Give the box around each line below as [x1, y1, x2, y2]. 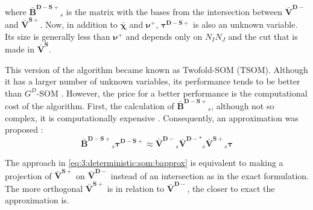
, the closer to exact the [187, 182, 275, 194]
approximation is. [5, 194, 69, 206]
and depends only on [125, 30, 203, 42]
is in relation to [107, 182, 165, 194]
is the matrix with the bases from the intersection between [66, 5, 282, 17]
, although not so [211, 100, 274, 112]
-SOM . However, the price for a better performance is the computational [36, 86, 308, 99]
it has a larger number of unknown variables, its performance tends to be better [5, 75, 300, 87]
